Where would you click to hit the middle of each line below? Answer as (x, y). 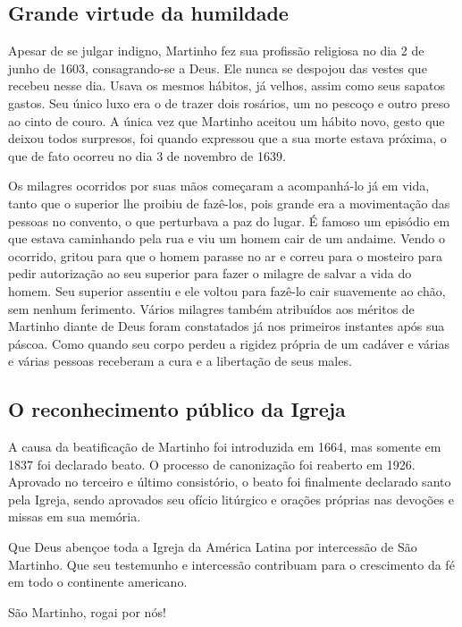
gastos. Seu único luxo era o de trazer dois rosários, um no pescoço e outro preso (229, 102)
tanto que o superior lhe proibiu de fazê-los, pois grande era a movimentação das (229, 203)
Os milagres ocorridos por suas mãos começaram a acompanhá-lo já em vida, (219, 186)
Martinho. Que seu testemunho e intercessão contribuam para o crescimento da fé (231, 564)
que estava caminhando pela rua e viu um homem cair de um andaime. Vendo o (227, 238)
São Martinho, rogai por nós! (87, 611)
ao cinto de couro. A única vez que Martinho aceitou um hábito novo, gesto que (227, 120)
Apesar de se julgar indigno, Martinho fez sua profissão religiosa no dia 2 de (216, 51)
